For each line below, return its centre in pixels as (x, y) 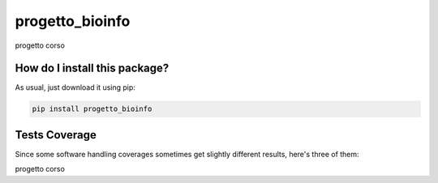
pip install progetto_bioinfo (92, 109)
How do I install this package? (92, 68)
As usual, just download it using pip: (75, 87)
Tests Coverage (56, 135)
